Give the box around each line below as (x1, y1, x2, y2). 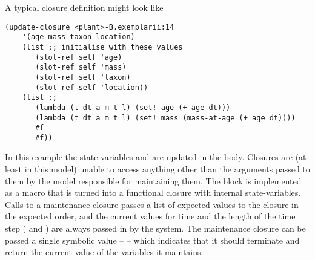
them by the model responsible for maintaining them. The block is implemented (5, 174, 302, 187)
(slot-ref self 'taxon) (35, 73, 131, 82)
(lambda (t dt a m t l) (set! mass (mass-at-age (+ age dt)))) (35, 113, 296, 122)
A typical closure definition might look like (5, 1, 164, 13)
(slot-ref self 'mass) (35, 63, 127, 72)
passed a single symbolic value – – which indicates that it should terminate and (5, 233, 300, 246)
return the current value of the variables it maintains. (5, 245, 204, 258)
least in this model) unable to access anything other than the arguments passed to (5, 163, 310, 175)
